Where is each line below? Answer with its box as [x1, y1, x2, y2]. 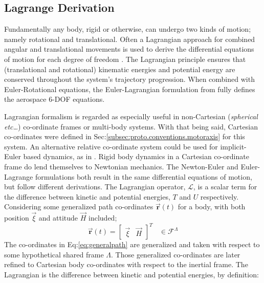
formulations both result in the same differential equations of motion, [35, 171, 252, 182]
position [4, 212, 29, 223]
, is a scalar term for [193, 181, 257, 192]
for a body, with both [178, 201, 246, 212]
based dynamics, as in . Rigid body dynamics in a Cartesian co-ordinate [23, 151, 249, 162]
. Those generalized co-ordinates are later [111, 249, 240, 259]
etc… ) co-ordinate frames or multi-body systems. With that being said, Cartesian [4, 121, 258, 132]
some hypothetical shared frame [4, 249, 104, 259]
